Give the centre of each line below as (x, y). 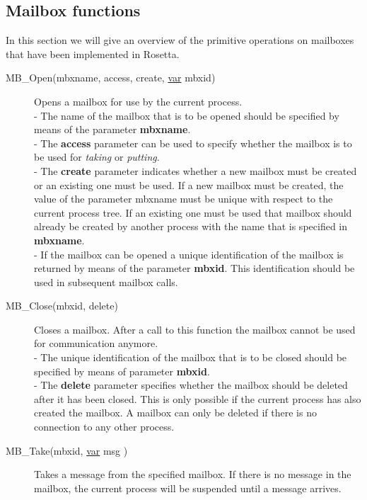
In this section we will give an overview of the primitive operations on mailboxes (180, 40)
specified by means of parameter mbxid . (122, 371)
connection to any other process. (104, 427)
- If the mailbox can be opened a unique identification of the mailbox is (189, 254)
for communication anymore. (96, 343)
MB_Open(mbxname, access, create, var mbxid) (111, 78)
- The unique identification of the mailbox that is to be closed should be (191, 357)
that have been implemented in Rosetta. (93, 53)
